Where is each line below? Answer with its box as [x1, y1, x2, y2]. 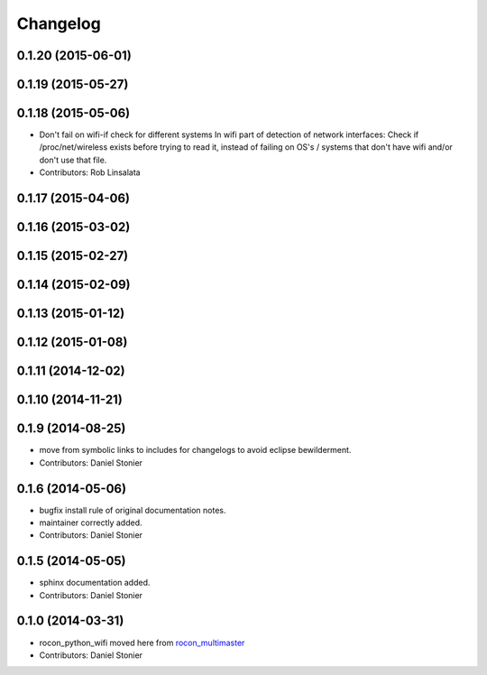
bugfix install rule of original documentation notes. [39, 504, 226, 515]
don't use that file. [39, 154, 107, 165]
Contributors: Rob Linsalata [39, 167, 141, 178]
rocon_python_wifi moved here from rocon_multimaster [39, 637, 245, 648]
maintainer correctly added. [39, 517, 143, 528]
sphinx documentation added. [39, 578, 151, 588]
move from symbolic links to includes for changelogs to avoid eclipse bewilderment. [39, 445, 352, 456]
